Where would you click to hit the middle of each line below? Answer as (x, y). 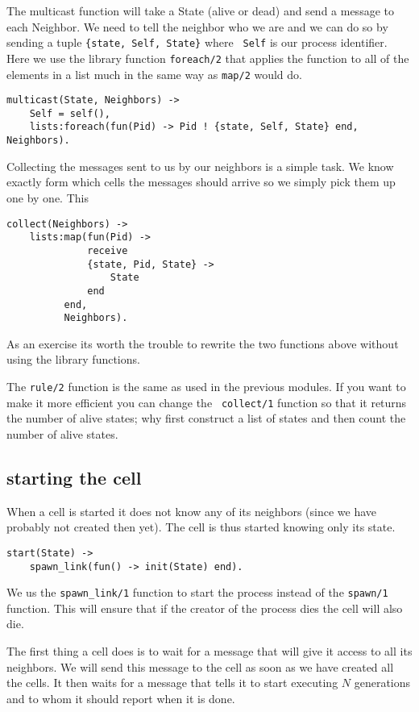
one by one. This (48, 197)
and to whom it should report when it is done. (121, 698)
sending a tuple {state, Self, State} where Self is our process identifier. (197, 42)
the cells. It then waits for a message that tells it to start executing (172, 683)
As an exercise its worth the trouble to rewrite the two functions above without (203, 343)
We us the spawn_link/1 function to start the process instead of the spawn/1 (197, 592)
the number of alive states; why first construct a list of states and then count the (206, 418)
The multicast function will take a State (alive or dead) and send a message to (200, 10)
